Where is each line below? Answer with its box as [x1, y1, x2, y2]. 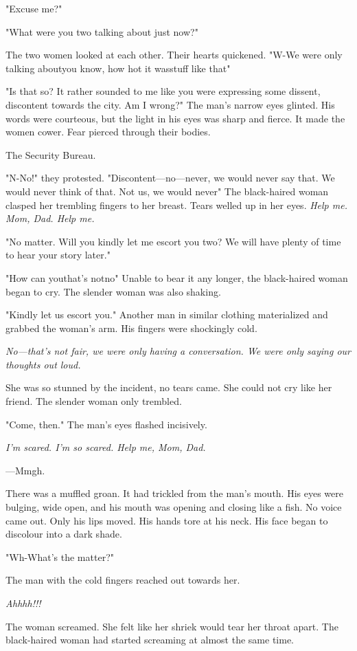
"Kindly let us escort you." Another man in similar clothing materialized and [5, 307, 328, 322]
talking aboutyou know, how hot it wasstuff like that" [5, 60, 231, 75]
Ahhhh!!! [5, 596, 41, 610]
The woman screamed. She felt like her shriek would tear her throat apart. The [5, 619, 338, 633]
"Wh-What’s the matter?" [5, 549, 114, 564]
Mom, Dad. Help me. [5, 211, 95, 225]
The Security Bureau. [5, 147, 96, 162]
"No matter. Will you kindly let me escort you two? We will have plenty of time [5, 234, 341, 248]
